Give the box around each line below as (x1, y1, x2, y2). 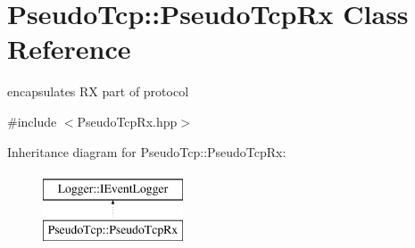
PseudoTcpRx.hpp (77, 112, 178, 130)
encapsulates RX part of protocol (7, 82, 189, 101)
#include (7, 112, 57, 130)
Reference (7, 30, 131, 67)
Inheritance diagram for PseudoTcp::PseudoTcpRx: (7, 142, 286, 161)
